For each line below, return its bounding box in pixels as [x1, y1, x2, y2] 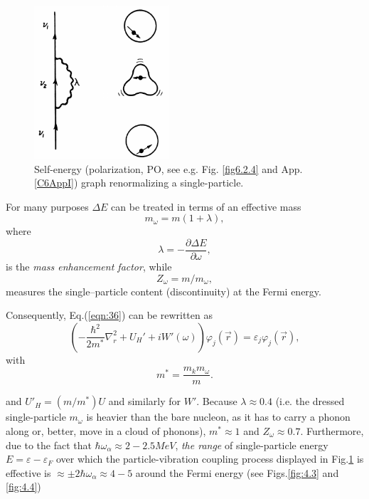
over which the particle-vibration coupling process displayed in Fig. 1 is [55, 451, 364, 466]
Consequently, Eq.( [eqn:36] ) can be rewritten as [6, 308, 213, 322]
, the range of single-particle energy [175, 437, 328, 452]
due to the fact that [6, 437, 92, 452]
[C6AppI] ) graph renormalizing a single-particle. [34, 175, 244, 190]
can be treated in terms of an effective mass [111, 199, 301, 214]
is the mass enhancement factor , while [6, 258, 172, 273]
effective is [6, 465, 51, 480]
